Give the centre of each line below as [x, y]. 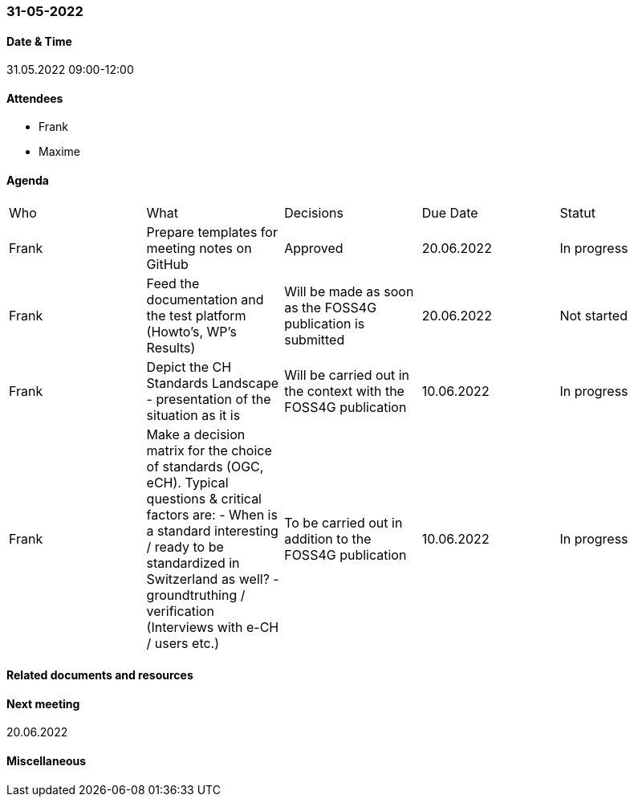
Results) [171, 347]
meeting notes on [199, 248]
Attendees [35, 98]
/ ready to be [185, 546]
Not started [593, 315]
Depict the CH [189, 367]
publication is [325, 323]
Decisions [314, 212]
